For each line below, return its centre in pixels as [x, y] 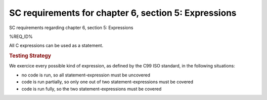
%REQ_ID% [21, 36]
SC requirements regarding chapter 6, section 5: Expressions [71, 28]
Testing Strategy [30, 56]
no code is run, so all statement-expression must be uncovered [86, 75]
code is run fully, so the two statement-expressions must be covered [91, 89]
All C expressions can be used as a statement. [56, 46]
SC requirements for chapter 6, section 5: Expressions [123, 13]
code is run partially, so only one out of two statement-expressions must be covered [108, 82]
